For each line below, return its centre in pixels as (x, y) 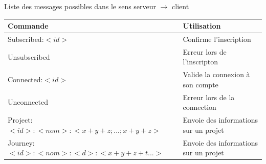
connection (199, 107)
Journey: (21, 142)
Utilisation (202, 26)
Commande (28, 26)
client (181, 6)
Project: (20, 120)
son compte (201, 84)
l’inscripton (201, 62)
